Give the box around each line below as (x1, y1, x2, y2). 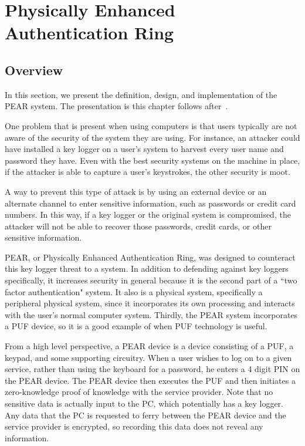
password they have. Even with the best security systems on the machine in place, (5, 154, 300, 166)
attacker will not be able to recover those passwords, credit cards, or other (5, 219, 272, 232)
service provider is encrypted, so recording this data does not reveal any (5, 420, 263, 433)
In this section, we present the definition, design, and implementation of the (5, 88, 277, 100)
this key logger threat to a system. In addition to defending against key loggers (5, 262, 289, 275)
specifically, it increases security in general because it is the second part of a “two (5, 274, 297, 286)
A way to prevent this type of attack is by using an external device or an (5, 185, 267, 197)
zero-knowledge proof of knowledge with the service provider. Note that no (5, 386, 273, 398)
